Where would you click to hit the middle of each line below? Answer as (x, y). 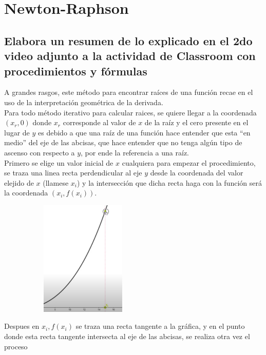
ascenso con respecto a (40, 152)
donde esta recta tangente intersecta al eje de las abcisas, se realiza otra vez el (127, 336)
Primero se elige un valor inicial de (59, 162)
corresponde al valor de (99, 122)
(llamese (56, 182)
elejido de (19, 182)
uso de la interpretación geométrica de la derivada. (84, 102)
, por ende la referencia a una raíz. (135, 152)
